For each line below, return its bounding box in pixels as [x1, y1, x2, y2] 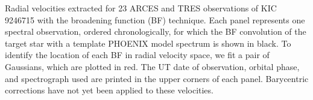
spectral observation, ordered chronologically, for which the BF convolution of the [5, 25, 306, 38]
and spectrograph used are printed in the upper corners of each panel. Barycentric [5, 72, 309, 84]
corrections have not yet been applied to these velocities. [5, 84, 213, 96]
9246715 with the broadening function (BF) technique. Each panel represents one [5, 13, 305, 26]
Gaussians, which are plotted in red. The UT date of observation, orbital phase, [5, 60, 300, 72]
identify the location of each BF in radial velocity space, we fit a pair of [5, 49, 270, 61]
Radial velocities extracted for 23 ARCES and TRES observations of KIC [5, 2, 277, 14]
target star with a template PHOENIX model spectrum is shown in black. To [5, 37, 291, 49]
